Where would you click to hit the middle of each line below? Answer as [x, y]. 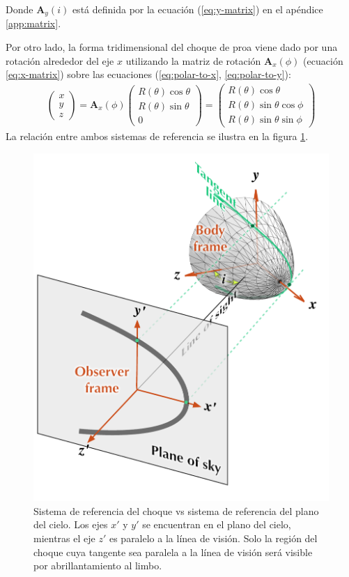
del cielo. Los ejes [71, 524]
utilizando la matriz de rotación [193, 60]
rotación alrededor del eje [60, 60]
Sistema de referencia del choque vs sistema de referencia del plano [176, 510]
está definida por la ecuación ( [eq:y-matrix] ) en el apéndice [197, 9]
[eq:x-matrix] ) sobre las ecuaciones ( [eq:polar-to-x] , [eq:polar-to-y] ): [148, 74]
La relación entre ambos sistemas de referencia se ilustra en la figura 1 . [157, 136]
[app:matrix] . [33, 23]
